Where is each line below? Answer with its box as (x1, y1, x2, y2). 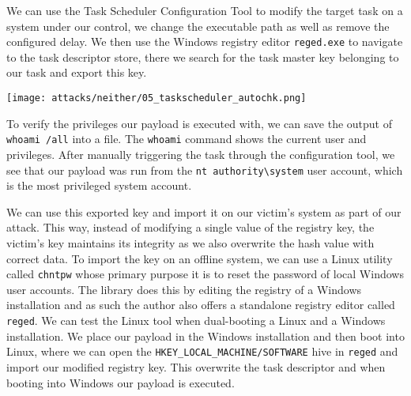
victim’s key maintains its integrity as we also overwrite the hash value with (6, 234, 375, 251)
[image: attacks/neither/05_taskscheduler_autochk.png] (6, 92, 307, 104)
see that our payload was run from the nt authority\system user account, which (6, 161, 403, 178)
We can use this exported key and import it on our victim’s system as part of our (6, 203, 402, 220)
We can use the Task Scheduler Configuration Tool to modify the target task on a (6, 2, 403, 18)
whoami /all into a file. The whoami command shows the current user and (6, 130, 367, 147)
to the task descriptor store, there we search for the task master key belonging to (6, 48, 399, 65)
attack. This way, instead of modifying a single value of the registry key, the (6, 219, 375, 236)
